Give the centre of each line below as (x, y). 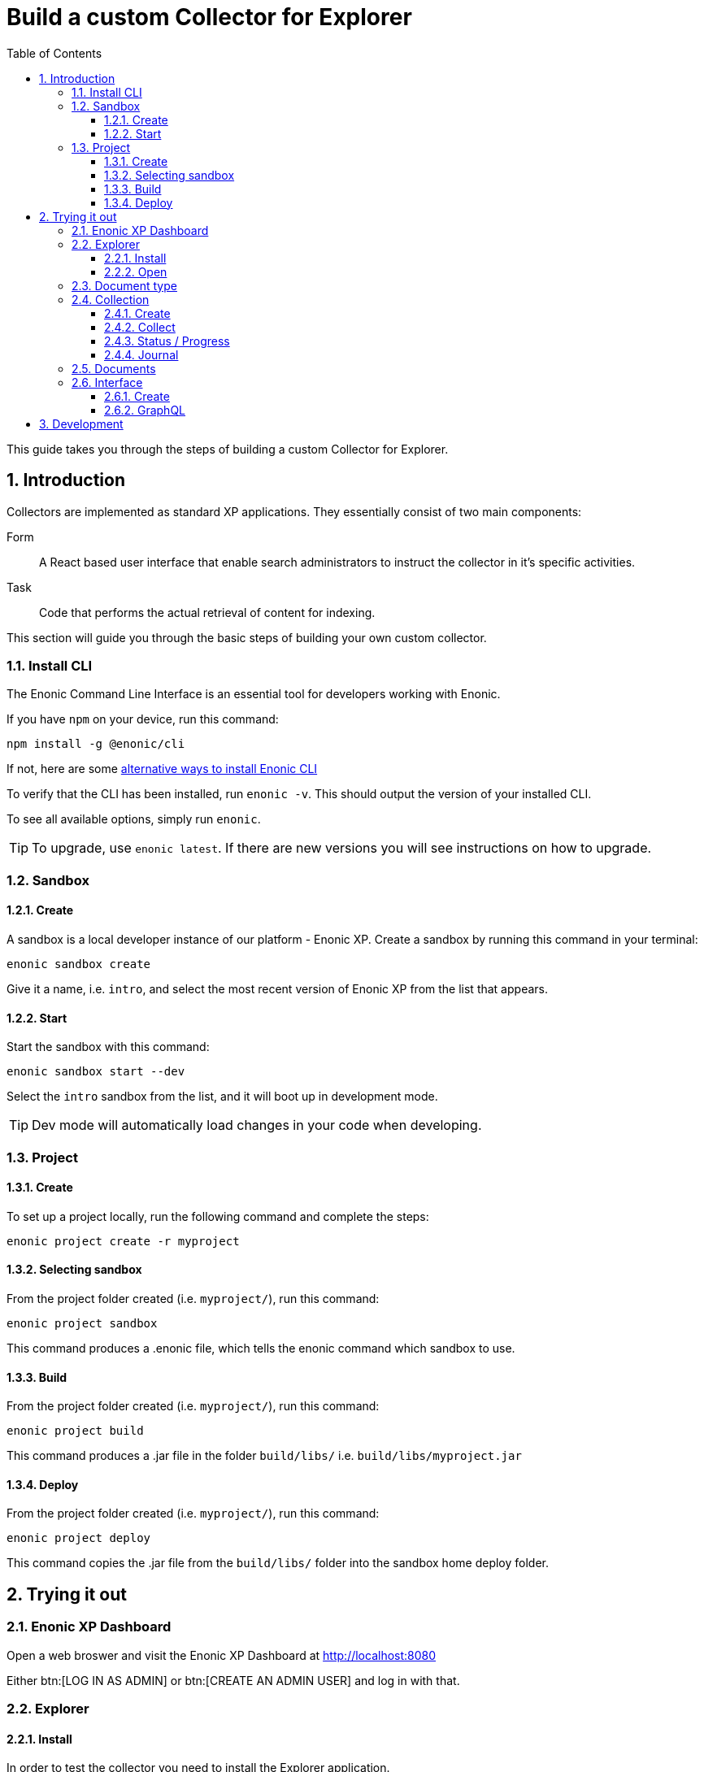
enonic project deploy (79, 1538)
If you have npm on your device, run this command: (143, 719)
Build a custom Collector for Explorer (209, 17)
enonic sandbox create (79, 964)
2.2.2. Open (136, 271)
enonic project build (75, 1431)
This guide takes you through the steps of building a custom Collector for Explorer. (228, 449)
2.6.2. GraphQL (145, 410)
